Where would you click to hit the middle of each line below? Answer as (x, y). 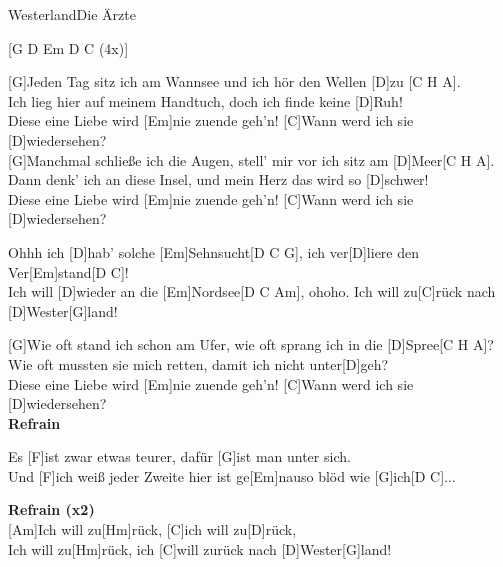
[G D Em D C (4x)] (68, 47)
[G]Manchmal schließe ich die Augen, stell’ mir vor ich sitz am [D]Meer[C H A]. (251, 159)
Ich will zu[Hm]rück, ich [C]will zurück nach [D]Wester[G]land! (200, 548)
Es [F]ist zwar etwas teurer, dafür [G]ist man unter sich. (179, 456)
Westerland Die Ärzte (72, 14)
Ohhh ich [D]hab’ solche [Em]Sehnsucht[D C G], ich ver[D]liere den (214, 251)
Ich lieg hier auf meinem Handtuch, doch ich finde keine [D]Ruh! (205, 100)
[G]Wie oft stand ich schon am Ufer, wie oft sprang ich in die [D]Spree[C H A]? (251, 344)
